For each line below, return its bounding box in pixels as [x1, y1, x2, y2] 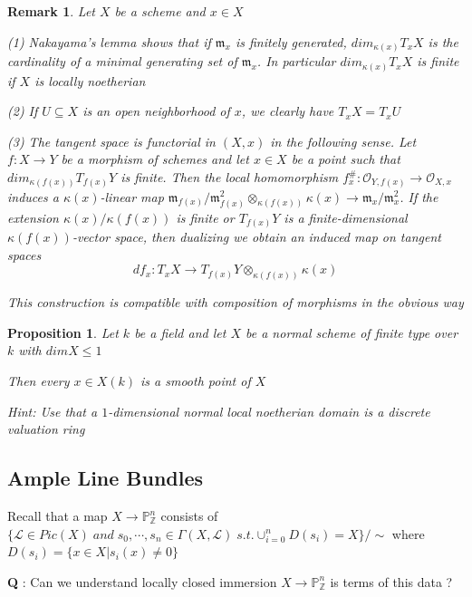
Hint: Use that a [7, 401, 98, 420]
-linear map [100, 187, 164, 206]
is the [428, 32, 458, 51]
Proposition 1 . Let [7, 323, 119, 342]
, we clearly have [241, 101, 334, 120]
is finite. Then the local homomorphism [120, 168, 339, 186]
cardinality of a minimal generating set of [7, 52, 237, 71]
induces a [7, 187, 59, 206]
